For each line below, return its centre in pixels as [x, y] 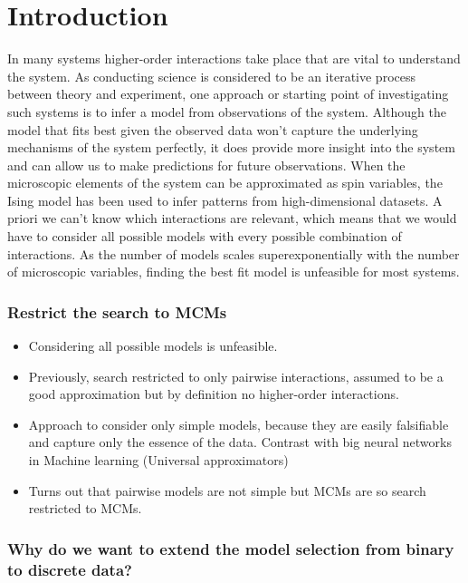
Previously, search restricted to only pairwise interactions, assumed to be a [236, 376]
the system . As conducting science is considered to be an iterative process [211, 76]
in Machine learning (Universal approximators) [158, 460]
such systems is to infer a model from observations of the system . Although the [227, 111]
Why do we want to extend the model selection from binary [231, 548]
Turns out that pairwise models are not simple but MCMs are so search [227, 490]
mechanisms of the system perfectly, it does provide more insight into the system [231, 147]
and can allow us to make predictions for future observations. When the [206, 165]
